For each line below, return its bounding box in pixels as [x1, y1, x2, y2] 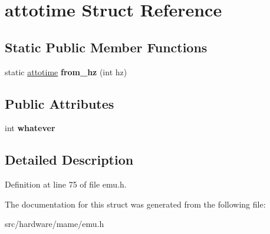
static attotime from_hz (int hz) [5, 65, 127, 78]
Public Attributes [5, 94, 114, 112]
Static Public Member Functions [5, 38, 208, 56]
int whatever [5, 122, 55, 134]
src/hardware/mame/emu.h [5, 218, 104, 230]
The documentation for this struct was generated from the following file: [5, 198, 266, 210]
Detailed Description [5, 151, 134, 169]
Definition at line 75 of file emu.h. [5, 178, 127, 190]
